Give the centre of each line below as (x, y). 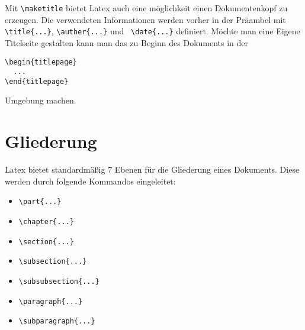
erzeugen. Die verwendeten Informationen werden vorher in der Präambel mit (145, 19)
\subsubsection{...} (59, 282)
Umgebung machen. (41, 100)
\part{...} (40, 202)
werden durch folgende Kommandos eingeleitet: (90, 181)
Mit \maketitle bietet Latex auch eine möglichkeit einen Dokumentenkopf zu (146, 8)
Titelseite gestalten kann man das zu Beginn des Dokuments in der (127, 42)
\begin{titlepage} (41, 62)
